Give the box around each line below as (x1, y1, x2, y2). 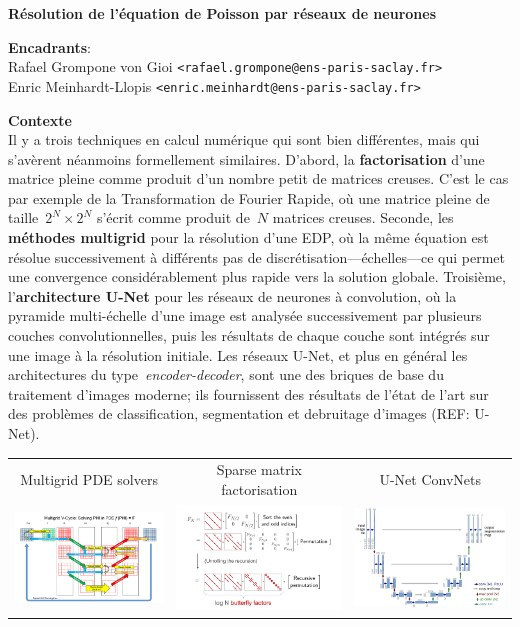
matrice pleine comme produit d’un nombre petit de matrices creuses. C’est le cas (8, 168, 509, 189)
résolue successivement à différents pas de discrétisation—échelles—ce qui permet (8, 246, 505, 267)
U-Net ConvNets (379, 469, 482, 490)
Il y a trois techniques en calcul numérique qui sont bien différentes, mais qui (8, 129, 480, 150)
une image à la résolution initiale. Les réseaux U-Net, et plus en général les (8, 344, 468, 365)
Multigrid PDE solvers (20, 469, 158, 490)
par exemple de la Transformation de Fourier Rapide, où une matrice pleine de (8, 187, 490, 208)
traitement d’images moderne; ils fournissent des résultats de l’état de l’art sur (8, 383, 489, 404)
